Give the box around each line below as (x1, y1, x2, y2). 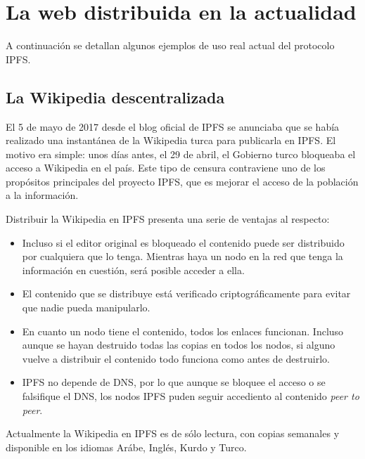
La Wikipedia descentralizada (6, 86, 225, 108)
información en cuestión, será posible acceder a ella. (22, 262, 245, 277)
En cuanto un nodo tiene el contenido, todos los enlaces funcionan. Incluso (22, 323, 344, 338)
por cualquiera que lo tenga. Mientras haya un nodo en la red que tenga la (22, 249, 343, 264)
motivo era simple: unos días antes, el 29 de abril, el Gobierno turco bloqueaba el (6, 146, 356, 161)
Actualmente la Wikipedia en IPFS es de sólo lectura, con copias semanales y (6, 426, 340, 441)
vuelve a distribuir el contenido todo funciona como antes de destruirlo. (22, 351, 330, 366)
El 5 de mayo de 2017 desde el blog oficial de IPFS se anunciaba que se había (6, 119, 340, 134)
